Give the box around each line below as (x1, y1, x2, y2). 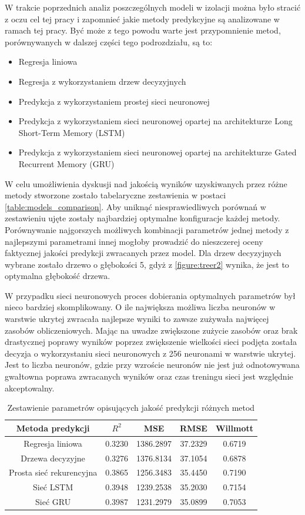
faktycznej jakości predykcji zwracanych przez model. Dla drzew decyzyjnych (5, 247, 281, 259)
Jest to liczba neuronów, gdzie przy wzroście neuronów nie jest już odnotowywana (5, 358, 300, 371)
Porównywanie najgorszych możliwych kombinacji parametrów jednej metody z (5, 223, 289, 235)
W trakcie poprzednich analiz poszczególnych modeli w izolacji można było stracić (5, 1, 301, 13)
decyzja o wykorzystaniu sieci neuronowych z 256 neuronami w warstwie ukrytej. (5, 347, 296, 359)
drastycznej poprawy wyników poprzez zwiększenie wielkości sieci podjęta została (5, 335, 297, 348)
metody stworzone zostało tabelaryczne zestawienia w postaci (5, 189, 226, 201)
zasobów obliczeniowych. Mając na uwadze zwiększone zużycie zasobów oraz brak (5, 324, 298, 336)
